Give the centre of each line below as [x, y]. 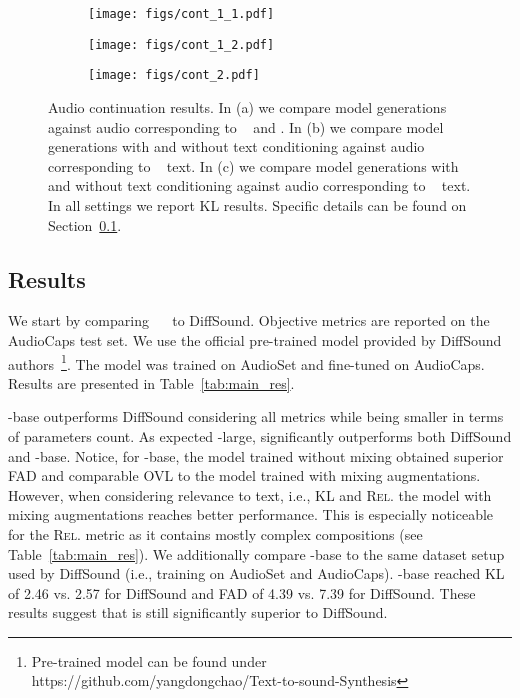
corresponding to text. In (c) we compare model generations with [253, 165]
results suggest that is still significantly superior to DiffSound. [198, 612]
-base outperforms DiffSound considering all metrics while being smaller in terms [256, 416]
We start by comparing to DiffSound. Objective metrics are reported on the [249, 320]
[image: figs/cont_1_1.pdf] [181, 14]
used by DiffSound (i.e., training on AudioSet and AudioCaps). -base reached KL [256, 573]
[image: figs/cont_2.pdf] [174, 75]
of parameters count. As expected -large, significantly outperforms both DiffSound [260, 435]
